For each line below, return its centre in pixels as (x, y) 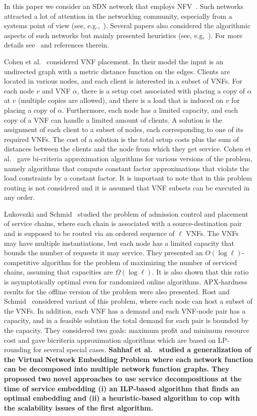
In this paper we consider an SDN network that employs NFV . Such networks (124, 6)
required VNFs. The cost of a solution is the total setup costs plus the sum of (122, 139)
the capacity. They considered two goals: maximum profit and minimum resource (127, 330)
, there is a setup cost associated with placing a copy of (161, 90)
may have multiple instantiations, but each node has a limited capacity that (119, 243)
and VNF (56, 90)
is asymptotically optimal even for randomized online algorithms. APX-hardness (126, 282)
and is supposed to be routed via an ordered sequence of (89, 233)
